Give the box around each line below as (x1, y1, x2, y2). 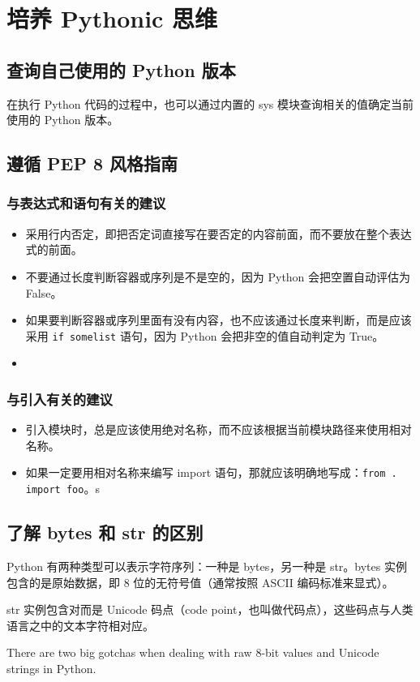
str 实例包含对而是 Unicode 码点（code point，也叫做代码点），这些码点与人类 (6, 601, 414, 618)
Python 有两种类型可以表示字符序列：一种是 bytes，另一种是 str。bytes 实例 (6, 557, 407, 574)
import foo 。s (25, 480, 100, 497)
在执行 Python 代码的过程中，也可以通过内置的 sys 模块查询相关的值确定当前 (6, 95, 414, 112)
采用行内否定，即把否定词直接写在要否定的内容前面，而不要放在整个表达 (25, 225, 412, 242)
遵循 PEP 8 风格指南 (6, 151, 178, 176)
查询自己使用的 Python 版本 (6, 57, 236, 82)
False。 (25, 284, 62, 301)
